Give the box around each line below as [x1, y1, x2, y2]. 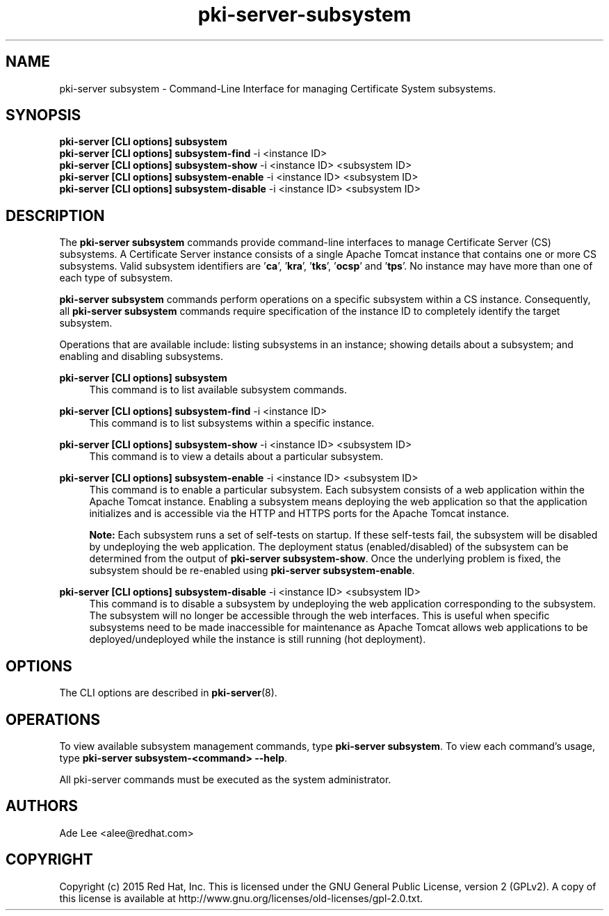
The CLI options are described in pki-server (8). [59, 687, 277, 699]
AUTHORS [6, 797, 79, 815]
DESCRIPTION [6, 206, 105, 224]
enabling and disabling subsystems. [59, 350, 224, 363]
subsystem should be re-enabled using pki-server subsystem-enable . [89, 564, 415, 577]
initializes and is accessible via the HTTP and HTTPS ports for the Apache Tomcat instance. [89, 507, 510, 520]
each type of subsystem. [59, 272, 173, 284]
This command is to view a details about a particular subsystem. [89, 450, 384, 463]
